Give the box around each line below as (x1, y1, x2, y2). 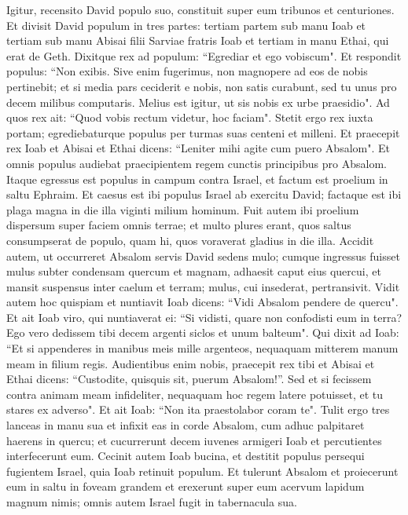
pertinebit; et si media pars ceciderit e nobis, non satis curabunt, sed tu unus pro (6, 78, 397, 94)
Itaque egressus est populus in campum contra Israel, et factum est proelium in (6, 170, 388, 187)
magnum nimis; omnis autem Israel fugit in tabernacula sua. (6, 494, 297, 510)
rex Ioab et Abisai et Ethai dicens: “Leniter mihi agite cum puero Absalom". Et (6, 140, 390, 156)
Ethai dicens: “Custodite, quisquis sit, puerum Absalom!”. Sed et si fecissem (6, 371, 372, 387)
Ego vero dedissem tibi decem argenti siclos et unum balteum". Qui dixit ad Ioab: (6, 324, 399, 341)
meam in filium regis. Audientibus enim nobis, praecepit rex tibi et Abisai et (6, 355, 375, 371)
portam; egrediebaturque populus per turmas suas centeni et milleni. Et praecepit (6, 124, 400, 141)
